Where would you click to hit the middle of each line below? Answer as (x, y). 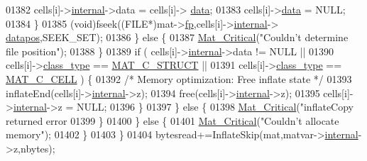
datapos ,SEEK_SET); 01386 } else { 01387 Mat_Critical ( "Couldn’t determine (177, 37)
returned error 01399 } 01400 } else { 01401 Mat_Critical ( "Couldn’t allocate (172, 120)
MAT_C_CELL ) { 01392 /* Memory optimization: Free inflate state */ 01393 (179, 78)
